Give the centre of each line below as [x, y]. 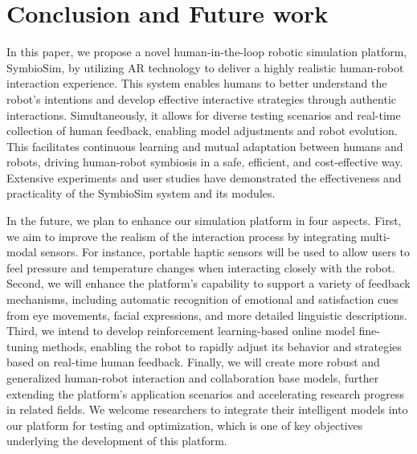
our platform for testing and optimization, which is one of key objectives [185, 425]
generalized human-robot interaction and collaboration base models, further [193, 378]
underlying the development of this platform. [117, 441]
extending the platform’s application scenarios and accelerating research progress [206, 393]
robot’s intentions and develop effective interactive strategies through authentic [202, 98]
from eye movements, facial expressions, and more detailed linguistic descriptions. [207, 315]
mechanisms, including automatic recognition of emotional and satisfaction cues [202, 299]
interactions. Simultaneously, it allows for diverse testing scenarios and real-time [204, 115]
